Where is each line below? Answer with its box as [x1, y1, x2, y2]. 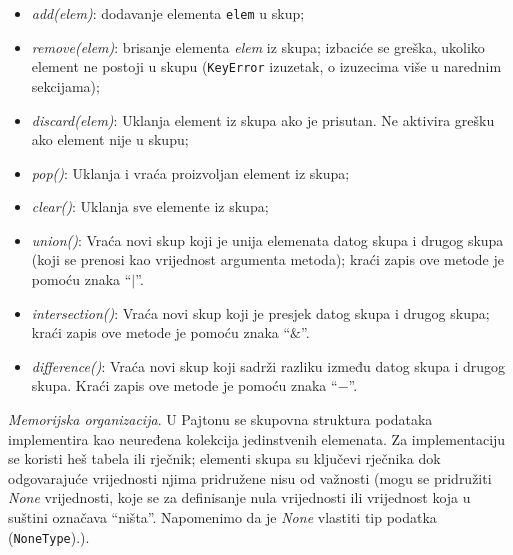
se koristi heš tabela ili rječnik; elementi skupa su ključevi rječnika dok [8, 448, 441, 469]
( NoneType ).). [8, 526, 90, 547]
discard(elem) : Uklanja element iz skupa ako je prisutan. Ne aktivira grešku [31, 109, 495, 130]
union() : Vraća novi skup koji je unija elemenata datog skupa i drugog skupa [31, 229, 504, 250]
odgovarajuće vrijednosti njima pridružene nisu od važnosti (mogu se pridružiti [8, 467, 492, 488]
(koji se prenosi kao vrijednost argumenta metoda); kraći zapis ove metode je [31, 249, 504, 270]
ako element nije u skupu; [31, 129, 189, 150]
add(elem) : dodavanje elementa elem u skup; [31, 3, 305, 23]
